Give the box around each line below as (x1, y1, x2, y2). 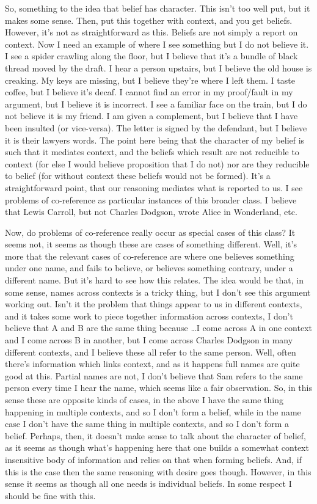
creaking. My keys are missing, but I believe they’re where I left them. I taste (5, 73, 295, 86)
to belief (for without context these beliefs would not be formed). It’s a (5, 169, 271, 182)
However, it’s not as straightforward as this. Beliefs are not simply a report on (5, 26, 298, 38)
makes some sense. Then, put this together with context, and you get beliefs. (5, 13, 293, 26)
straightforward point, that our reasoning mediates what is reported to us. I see (5, 181, 303, 194)
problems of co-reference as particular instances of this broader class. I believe (5, 193, 297, 206)
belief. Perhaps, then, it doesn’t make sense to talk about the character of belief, (5, 429, 306, 442)
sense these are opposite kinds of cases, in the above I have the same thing (5, 393, 283, 406)
